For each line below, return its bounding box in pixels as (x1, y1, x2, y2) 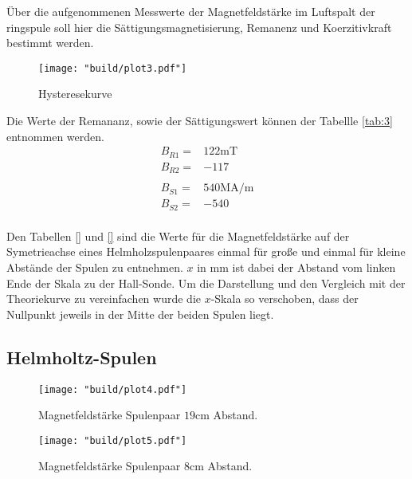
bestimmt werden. (6, 34, 94, 51)
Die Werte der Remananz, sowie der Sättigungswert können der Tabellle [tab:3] (6, 112, 393, 129)
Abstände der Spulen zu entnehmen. (6, 258, 183, 275)
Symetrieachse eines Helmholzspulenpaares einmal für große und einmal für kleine (6, 243, 406, 260)
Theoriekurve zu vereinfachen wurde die (6, 290, 201, 307)
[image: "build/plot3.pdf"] (38, 62, 187, 74)
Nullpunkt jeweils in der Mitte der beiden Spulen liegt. (6, 305, 274, 322)
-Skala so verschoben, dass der (210, 290, 359, 307)
